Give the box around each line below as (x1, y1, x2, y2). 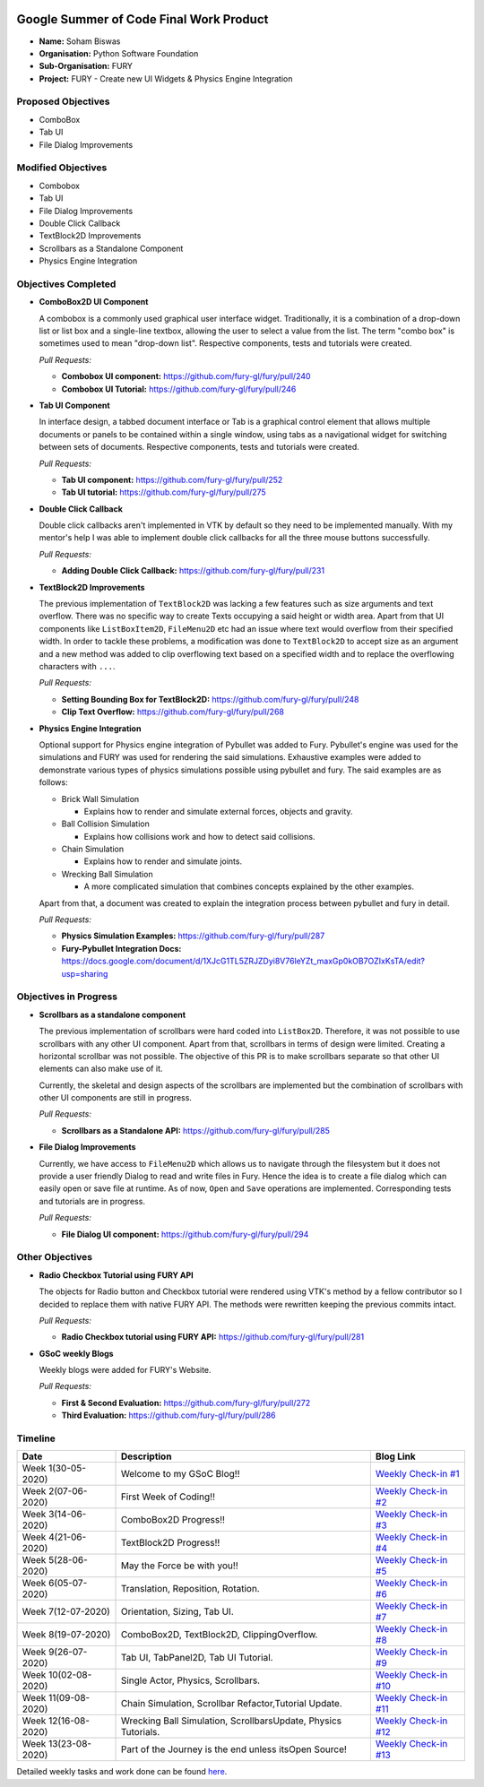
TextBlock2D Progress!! (120, 1537, 220, 1550)
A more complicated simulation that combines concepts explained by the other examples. (83, 881, 414, 892)
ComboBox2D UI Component (39, 297, 149, 307)
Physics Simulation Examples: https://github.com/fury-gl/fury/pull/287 (61, 930, 325, 941)
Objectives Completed (16, 278, 117, 290)
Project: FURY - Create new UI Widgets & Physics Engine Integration (39, 73, 293, 84)
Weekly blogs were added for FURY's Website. (39, 1365, 212, 1376)
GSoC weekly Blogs (39, 1348, 114, 1359)
